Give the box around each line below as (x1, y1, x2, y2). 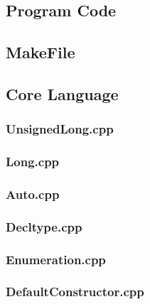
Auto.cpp (6, 185, 60, 202)
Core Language (6, 82, 119, 104)
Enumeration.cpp (6, 250, 106, 268)
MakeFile (6, 41, 75, 63)
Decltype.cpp (6, 217, 82, 235)
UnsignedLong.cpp (6, 120, 114, 138)
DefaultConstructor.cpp (6, 283, 144, 300)
